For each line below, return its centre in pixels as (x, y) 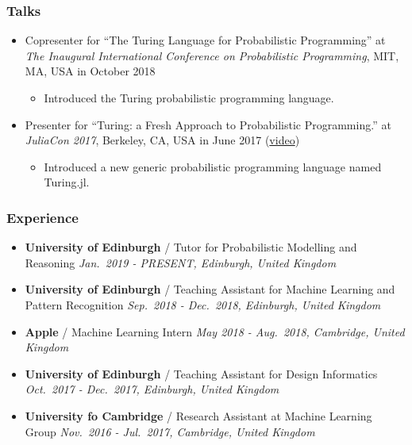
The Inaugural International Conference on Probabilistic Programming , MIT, (212, 55)
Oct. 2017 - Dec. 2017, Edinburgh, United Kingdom (152, 389)
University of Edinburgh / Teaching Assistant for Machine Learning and (210, 289)
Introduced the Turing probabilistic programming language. (189, 98)
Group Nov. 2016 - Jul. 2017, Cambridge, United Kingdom (170, 431)
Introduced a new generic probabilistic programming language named (213, 166)
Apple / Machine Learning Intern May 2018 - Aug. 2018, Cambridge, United (215, 331)
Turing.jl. (67, 182)
